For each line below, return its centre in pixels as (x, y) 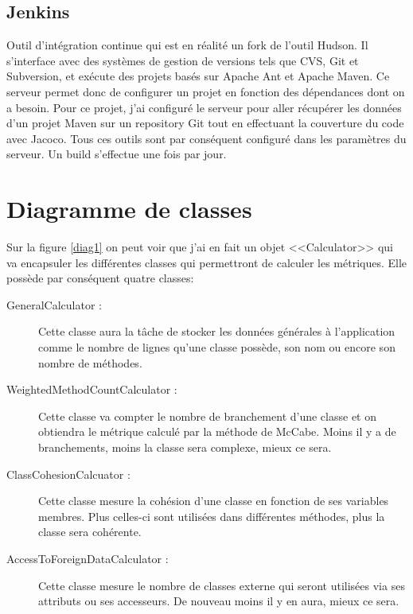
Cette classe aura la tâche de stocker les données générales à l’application (217, 331)
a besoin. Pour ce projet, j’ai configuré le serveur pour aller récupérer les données (204, 107)
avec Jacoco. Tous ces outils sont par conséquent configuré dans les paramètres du (206, 138)
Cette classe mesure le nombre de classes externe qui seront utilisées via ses (222, 585)
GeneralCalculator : (54, 304)
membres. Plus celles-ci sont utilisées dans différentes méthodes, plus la (212, 516)
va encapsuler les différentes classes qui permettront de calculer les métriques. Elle (207, 262)
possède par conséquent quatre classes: (100, 278)
